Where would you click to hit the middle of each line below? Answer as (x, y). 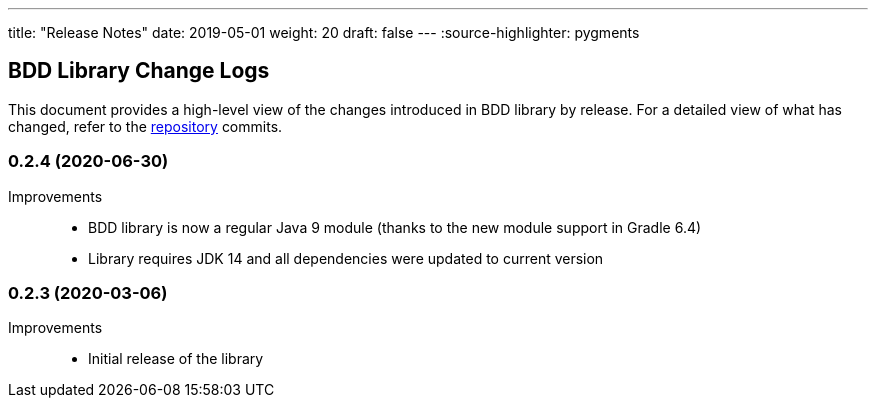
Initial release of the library (176, 359)
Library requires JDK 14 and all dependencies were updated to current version (346, 258)
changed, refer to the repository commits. (145, 126)
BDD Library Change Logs (139, 71)
